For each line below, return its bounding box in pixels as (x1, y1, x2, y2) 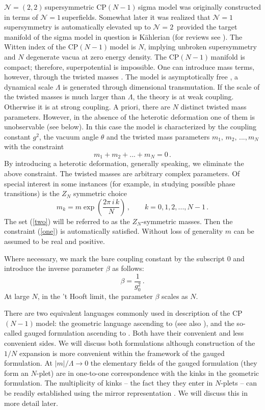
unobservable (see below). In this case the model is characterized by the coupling (4, 121, 257, 132)
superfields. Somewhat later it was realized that (62, 11, 210, 22)
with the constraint (4, 141, 64, 152)
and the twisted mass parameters (107, 131, 210, 142)
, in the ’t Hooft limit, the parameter (37, 290, 153, 301)
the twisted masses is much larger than (4, 91, 126, 102)
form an (4, 367, 29, 378)
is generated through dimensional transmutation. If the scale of (63, 81, 260, 92)
